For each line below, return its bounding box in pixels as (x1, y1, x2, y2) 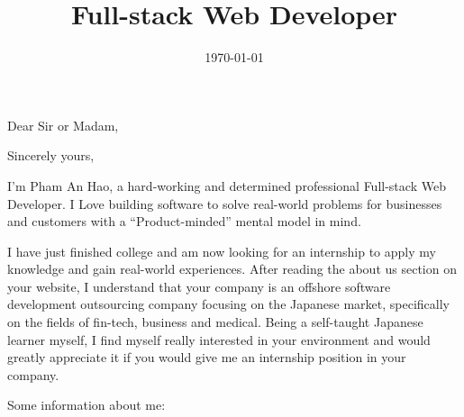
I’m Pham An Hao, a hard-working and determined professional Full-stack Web (7, 176, 446, 195)
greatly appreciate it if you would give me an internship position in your (7, 348, 406, 367)
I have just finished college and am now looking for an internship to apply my (7, 241, 436, 260)
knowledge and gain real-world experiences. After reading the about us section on (7, 259, 457, 278)
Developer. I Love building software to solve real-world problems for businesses (7, 194, 442, 213)
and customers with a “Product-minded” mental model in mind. (7, 212, 361, 231)
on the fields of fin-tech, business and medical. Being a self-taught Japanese (7, 313, 423, 331)
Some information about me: (7, 395, 166, 414)
